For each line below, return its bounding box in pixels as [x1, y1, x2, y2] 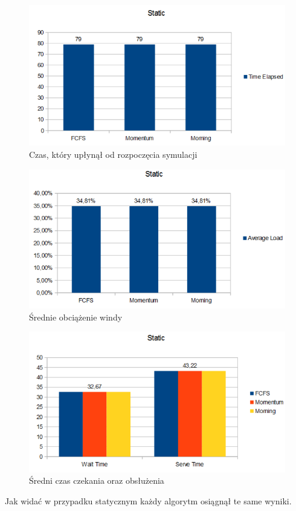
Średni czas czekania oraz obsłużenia [29, 474, 164, 487]
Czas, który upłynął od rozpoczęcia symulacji [29, 148, 198, 160]
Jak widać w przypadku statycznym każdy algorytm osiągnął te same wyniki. [5, 495, 292, 507]
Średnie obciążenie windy [29, 310, 123, 323]
